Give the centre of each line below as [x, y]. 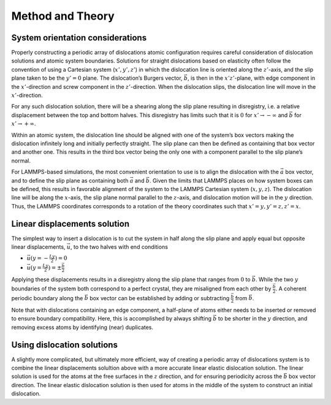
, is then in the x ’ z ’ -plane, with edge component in [251, 78]
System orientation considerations [79, 38]
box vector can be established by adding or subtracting [160, 298]
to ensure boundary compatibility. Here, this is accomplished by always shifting [111, 319]
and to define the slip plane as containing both [70, 180]
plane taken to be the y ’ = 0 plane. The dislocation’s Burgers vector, [97, 78]
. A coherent [291, 289]
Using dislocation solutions [64, 345]
